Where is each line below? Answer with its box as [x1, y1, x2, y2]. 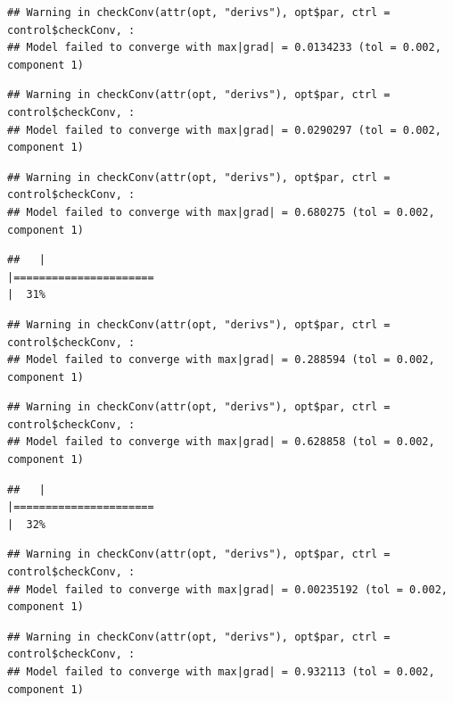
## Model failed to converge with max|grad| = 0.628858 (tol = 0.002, [7, 435, 435, 449]
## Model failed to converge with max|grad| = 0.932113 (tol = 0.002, [7, 666, 435, 678]
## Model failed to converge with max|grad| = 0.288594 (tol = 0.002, [7, 353, 435, 367]
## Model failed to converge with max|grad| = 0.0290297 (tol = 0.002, [7, 123, 441, 136]
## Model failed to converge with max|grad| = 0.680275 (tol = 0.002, [7, 205, 435, 219]
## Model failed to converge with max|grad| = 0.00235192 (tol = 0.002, [7, 583, 448, 596]
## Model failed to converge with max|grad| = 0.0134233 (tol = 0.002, [7, 41, 441, 54]
